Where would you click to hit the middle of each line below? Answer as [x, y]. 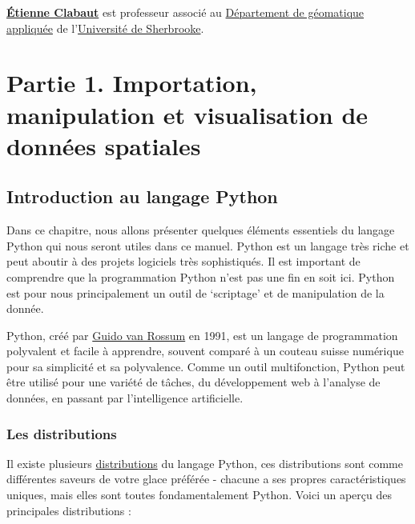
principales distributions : [69, 510]
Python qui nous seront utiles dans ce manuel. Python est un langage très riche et [208, 245]
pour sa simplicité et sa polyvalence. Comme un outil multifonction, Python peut [206, 366]
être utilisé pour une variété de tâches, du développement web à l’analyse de [193, 382]
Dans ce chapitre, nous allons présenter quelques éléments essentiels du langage [201, 230]
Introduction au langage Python [142, 196]
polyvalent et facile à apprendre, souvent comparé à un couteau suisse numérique [205, 351]
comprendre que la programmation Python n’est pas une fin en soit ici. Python [201, 276]
